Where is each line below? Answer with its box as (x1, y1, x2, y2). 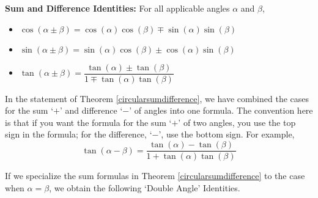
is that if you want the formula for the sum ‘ (5, 116, 172, 128)
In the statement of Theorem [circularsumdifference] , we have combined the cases (5, 92, 309, 105)
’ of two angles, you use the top (178, 116, 296, 128)
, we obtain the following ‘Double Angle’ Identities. (49, 181, 240, 194)
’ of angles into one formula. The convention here (129, 104, 313, 117)
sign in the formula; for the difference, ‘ (5, 128, 152, 141)
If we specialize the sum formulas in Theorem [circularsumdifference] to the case (5, 169, 305, 182)
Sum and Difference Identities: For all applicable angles (5, 2, 230, 14)
